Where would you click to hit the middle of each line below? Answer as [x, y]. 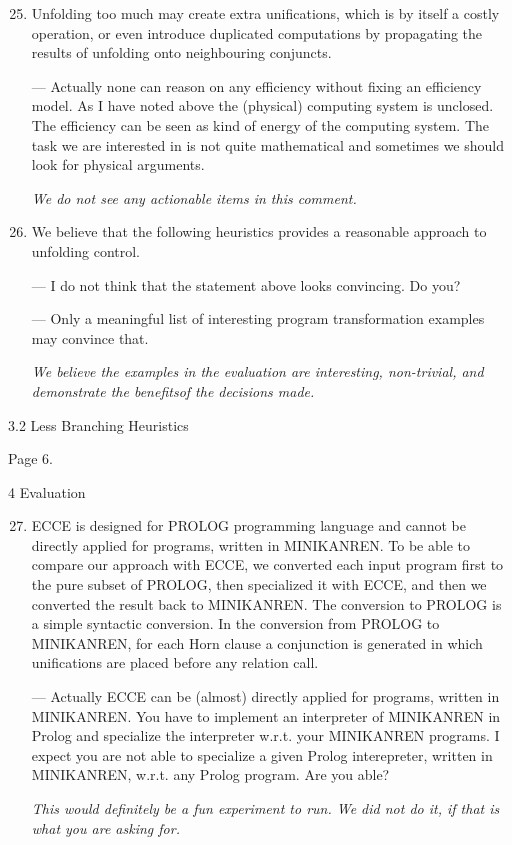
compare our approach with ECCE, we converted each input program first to [267, 564]
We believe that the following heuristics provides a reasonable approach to [259, 231]
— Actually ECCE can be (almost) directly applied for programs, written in [265, 696]
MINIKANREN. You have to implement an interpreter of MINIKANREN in [266, 715]
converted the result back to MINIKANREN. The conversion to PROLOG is [266, 603]
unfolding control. [85, 250]
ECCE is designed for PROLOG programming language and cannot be [249, 525]
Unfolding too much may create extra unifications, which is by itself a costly [265, 13]
